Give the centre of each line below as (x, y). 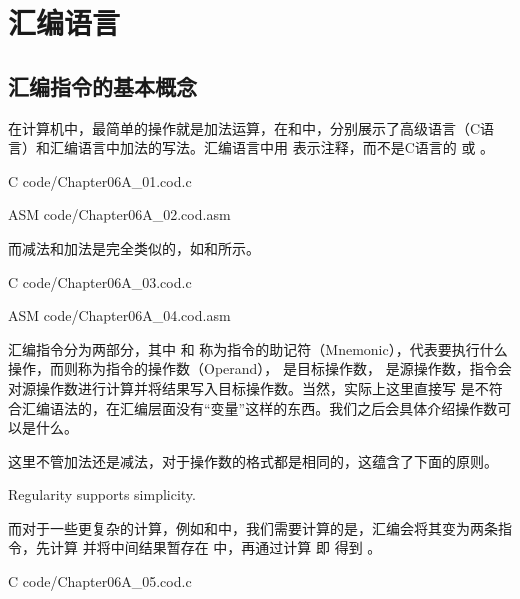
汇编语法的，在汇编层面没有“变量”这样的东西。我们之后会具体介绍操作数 (259, 407)
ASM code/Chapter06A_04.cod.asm (119, 315)
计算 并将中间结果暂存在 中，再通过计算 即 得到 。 (215, 547)
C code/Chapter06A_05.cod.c (100, 581)
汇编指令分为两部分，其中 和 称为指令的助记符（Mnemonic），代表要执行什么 (258, 348)
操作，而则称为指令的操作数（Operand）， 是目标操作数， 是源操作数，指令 (253, 368)
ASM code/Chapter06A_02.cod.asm (119, 214)
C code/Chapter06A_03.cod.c (100, 281)
